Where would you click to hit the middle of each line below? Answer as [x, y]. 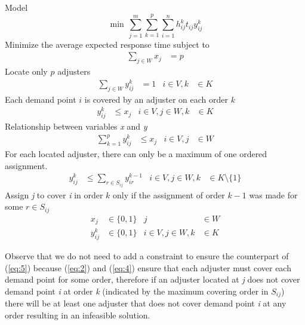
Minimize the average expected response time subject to [107, 44]
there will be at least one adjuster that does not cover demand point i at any [146, 303]
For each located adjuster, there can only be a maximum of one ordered [136, 154]
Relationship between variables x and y [76, 126]
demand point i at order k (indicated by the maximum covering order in [137, 291]
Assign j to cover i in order [54, 194]
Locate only [26, 71]
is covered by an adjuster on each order [156, 99]
